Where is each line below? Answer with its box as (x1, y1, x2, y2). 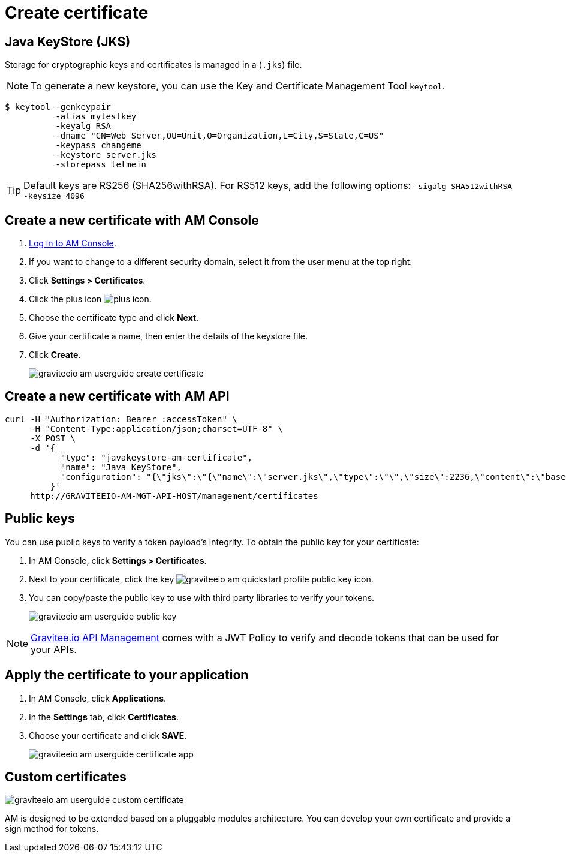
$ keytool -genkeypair (5, 102, 112, 112)
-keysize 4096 (23, 191, 85, 201)
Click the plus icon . (29, 294, 152, 305)
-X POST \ (30, 433, 76, 443)
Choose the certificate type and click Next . (29, 312, 199, 323)
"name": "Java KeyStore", (60, 462, 182, 472)
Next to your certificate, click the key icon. (29, 573, 374, 584)
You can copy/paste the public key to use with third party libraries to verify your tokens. (29, 592, 375, 603)
